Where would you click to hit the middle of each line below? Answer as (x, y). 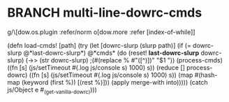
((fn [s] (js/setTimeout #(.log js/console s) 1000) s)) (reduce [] (96, 67)
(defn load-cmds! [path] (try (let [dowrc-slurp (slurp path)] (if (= (99, 45)
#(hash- (206, 75)
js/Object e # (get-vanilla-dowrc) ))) (52, 90)
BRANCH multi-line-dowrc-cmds (105, 13)
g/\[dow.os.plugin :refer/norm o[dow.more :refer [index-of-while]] (101, 32)
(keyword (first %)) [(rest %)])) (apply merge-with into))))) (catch (114, 82)
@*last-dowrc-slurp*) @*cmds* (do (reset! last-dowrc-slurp (111, 53)
